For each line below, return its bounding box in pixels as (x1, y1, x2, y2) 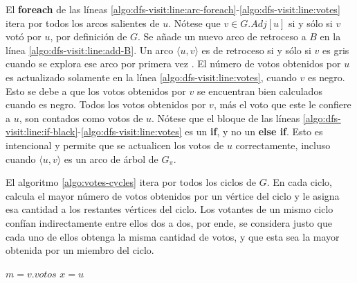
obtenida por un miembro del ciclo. (6, 243, 154, 257)
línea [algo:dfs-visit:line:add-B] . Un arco (6, 42, 174, 57)
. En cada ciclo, (266, 175, 332, 189)
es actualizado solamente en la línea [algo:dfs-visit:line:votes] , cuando (6, 69, 297, 84)
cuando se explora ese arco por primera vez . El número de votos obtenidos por (6, 56, 341, 71)
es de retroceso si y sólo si (201, 42, 311, 57)
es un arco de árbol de (64, 151, 158, 166)
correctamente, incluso (235, 137, 331, 152)
